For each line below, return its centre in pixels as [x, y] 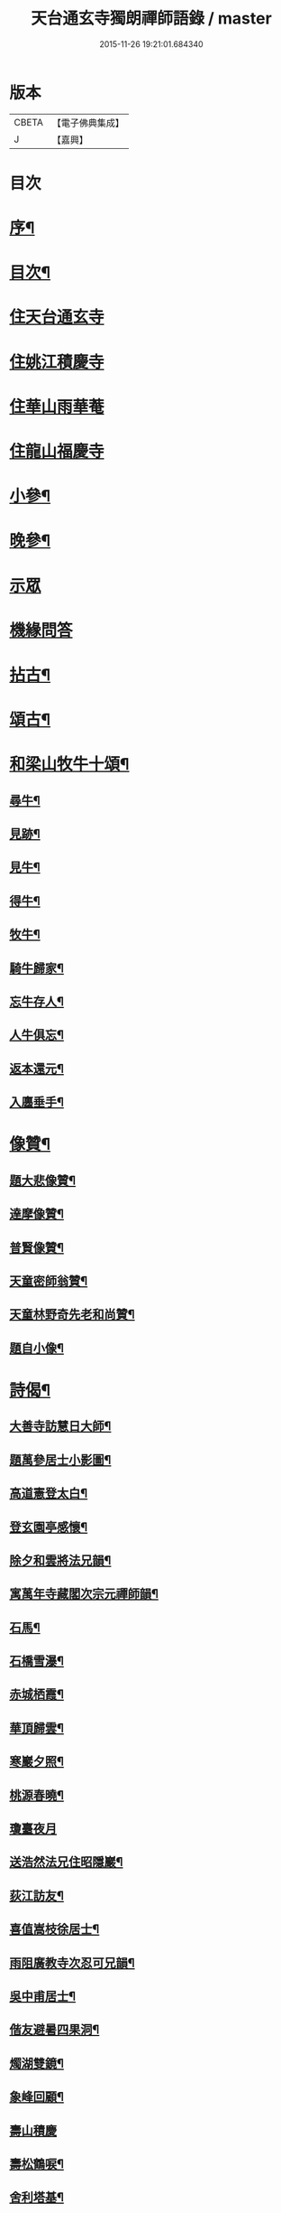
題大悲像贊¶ [43, 1180]
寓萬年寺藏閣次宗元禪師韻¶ [84, 1594]
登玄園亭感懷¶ [49, 1527]
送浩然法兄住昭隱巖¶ [66, 1862]
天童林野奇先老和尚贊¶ [72, 1315]
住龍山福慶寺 [57, 452]
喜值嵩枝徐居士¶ [54, 1929]
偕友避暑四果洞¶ [54, 2030]
